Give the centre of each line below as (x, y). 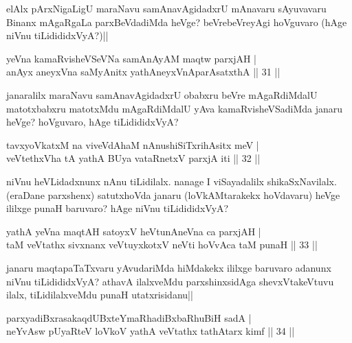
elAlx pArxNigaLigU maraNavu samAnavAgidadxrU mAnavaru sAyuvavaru (166, 8)
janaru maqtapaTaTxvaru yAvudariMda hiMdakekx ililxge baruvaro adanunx (169, 267)
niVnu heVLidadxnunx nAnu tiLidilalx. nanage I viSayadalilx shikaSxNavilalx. (172, 181)
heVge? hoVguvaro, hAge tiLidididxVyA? (92, 122)
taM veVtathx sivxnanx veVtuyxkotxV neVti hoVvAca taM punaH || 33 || (162, 245)
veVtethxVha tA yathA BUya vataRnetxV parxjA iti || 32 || (133, 158)
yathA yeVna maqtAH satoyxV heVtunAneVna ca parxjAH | (134, 231)
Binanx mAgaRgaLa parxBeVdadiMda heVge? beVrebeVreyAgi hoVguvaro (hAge (177, 22)
